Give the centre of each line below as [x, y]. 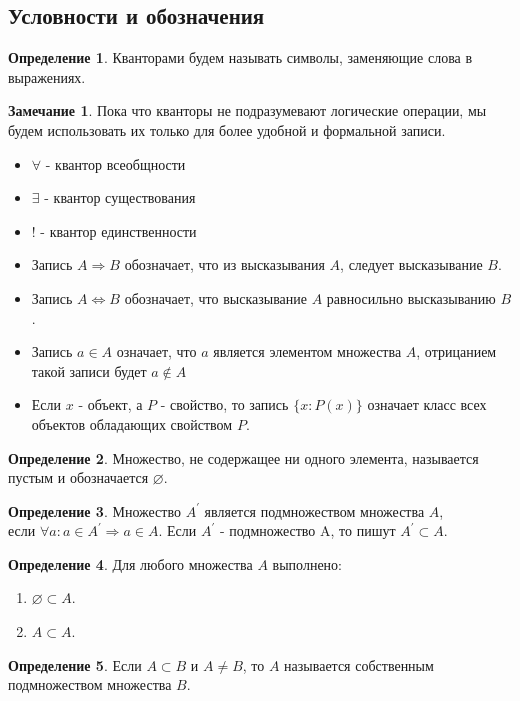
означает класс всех [427, 404]
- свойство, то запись [224, 404]
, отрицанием [456, 351]
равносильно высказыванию [411, 297]
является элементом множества [307, 351]
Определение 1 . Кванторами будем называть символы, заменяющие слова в [240, 57]
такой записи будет [89, 370]
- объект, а [110, 404]
